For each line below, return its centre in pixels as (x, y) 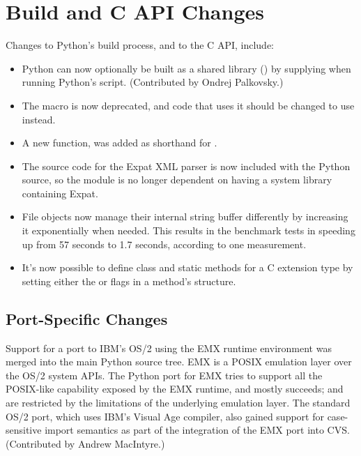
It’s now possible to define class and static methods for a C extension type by (187, 267)
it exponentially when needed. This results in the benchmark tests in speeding (189, 230)
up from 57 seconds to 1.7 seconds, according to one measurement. (164, 244)
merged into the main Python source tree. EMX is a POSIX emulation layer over (179, 362)
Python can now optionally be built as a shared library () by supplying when (186, 68)
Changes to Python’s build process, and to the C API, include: (140, 45)
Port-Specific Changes (87, 318)
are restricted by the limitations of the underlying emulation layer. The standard (178, 403)
